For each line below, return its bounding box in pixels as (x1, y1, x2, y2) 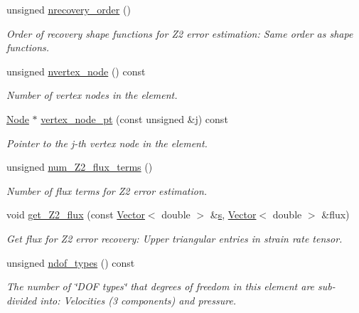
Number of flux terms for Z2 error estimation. (6, 183, 208, 198)
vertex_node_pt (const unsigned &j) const (41, 111, 228, 126)
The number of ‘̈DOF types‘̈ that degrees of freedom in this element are (6, 279, 315, 294)
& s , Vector (210, 207, 257, 222)
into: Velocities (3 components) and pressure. (40, 292, 237, 307)
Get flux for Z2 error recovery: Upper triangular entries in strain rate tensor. (6, 230, 343, 245)
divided (6, 292, 37, 307)
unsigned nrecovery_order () (6, 2, 131, 16)
